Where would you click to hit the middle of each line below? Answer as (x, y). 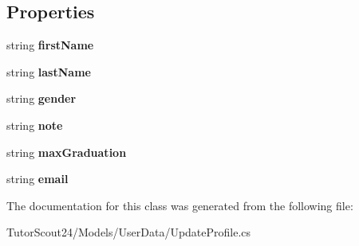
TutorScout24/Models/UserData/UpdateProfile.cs (129, 232)
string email (37, 179)
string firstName (50, 45)
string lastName (49, 71)
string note (35, 125)
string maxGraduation (67, 152)
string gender (41, 98)
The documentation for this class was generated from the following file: (180, 205)
